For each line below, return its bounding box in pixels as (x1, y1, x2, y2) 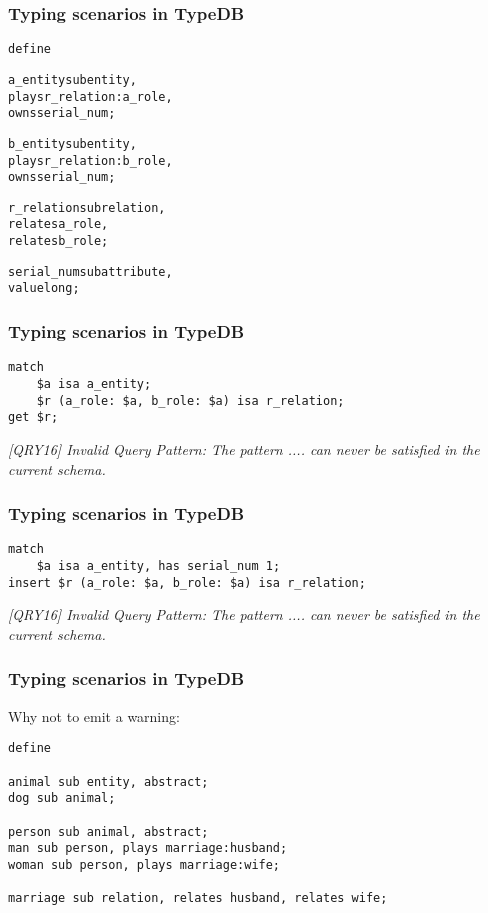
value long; (8, 281, 80, 296)
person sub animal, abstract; (8, 824, 209, 839)
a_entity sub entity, (8, 72, 137, 87)
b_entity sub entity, (8, 136, 137, 151)
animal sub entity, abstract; (8, 774, 209, 789)
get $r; (8, 410, 59, 425)
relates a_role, (8, 217, 109, 232)
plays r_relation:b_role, (8, 153, 173, 168)
